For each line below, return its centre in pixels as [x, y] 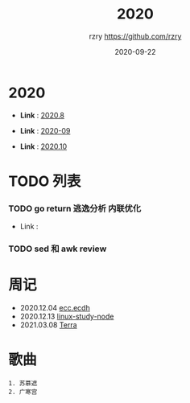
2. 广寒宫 [23, 392]
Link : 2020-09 [45, 130]
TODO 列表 [45, 181]
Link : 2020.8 [42, 115]
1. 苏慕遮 [23, 383]
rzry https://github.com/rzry [135, 36]
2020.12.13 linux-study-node [67, 317]
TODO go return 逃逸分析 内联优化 [75, 208]
